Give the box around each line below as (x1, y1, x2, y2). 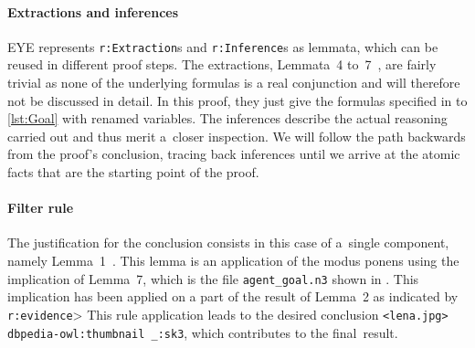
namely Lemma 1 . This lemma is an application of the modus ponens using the (7, 251, 459, 269)
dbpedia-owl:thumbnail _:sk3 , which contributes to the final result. (7, 322, 398, 342)
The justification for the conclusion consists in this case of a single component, (7, 233, 449, 252)
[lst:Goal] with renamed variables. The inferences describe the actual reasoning (7, 109, 448, 128)
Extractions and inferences (7, 2, 179, 21)
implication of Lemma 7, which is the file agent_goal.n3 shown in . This (7, 269, 419, 288)
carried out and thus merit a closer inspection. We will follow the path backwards (7, 126, 466, 145)
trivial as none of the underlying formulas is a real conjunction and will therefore (7, 73, 460, 92)
